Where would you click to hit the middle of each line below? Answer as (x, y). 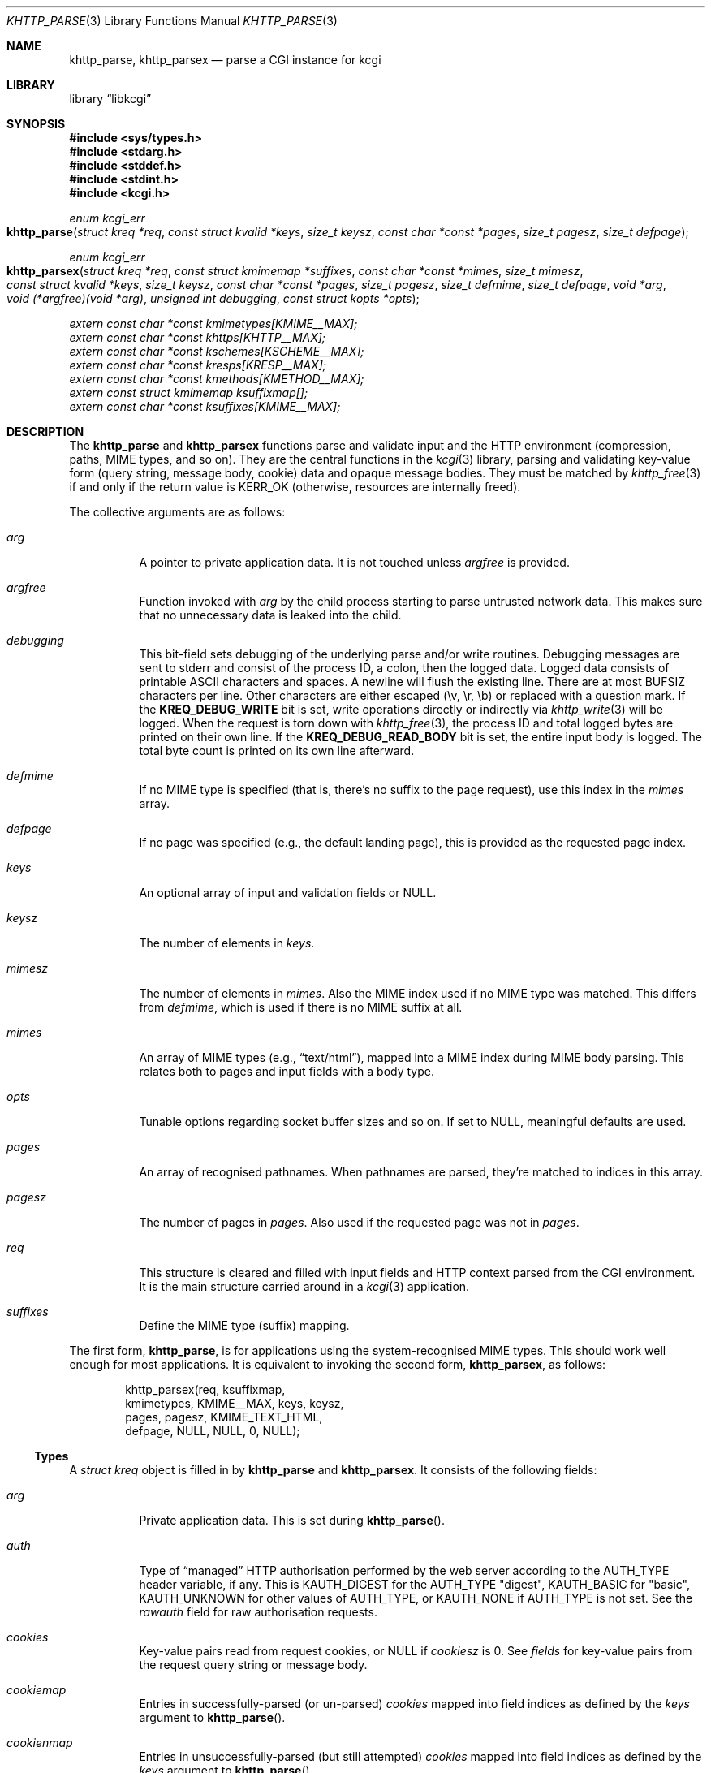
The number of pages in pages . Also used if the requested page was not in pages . (359, 1222)
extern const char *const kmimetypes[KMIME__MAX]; (213, 324)
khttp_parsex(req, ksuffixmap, (205, 1389)
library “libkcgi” (110, 99)
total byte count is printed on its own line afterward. (277, 751)
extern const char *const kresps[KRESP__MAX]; (198, 365)
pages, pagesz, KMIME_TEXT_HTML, (224, 1417)
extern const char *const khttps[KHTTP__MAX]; (198, 337)
